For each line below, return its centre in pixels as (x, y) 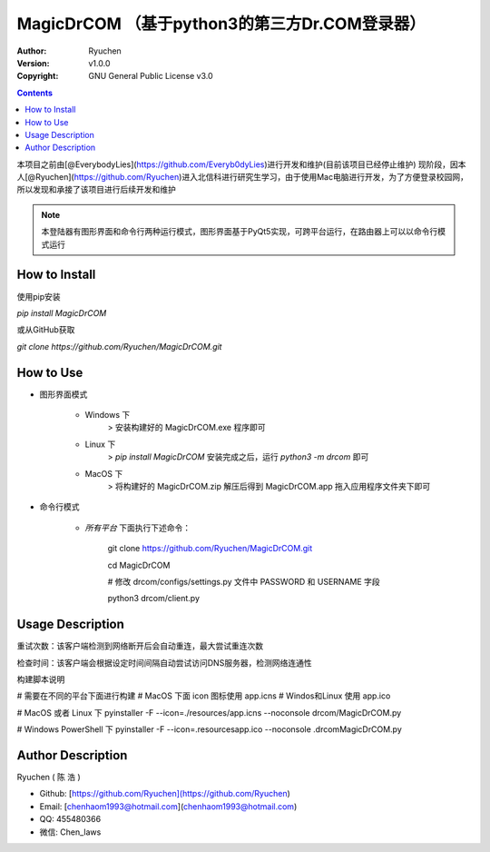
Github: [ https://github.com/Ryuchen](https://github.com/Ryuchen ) (165, 794)
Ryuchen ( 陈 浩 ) (49, 778)
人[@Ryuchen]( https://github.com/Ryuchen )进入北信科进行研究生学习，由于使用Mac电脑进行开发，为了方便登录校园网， (243, 177)
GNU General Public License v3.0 (151, 76)
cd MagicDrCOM (139, 565)
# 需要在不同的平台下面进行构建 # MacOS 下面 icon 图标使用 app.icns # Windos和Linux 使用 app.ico (204, 696)
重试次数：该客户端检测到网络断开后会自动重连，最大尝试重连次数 (140, 646)
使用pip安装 (39, 296)
